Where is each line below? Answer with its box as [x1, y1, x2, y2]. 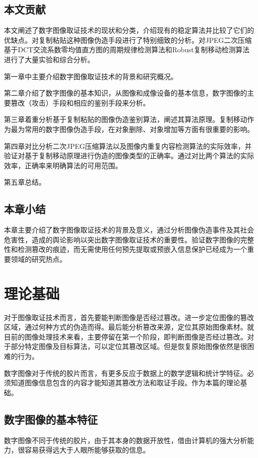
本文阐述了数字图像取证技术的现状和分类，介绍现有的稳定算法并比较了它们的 [4, 25, 254, 35]
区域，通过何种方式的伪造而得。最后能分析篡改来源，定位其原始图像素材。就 [4, 322, 254, 332]
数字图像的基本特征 [4, 411, 98, 427]
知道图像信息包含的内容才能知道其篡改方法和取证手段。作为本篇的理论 [10, 377, 240, 388]
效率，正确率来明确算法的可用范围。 [4, 160, 122, 170]
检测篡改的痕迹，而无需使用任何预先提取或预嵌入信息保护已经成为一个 [17, 244, 247, 254]
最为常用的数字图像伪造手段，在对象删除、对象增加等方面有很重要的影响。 [10, 123, 254, 134]
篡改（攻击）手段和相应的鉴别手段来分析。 [10, 97, 150, 108]
